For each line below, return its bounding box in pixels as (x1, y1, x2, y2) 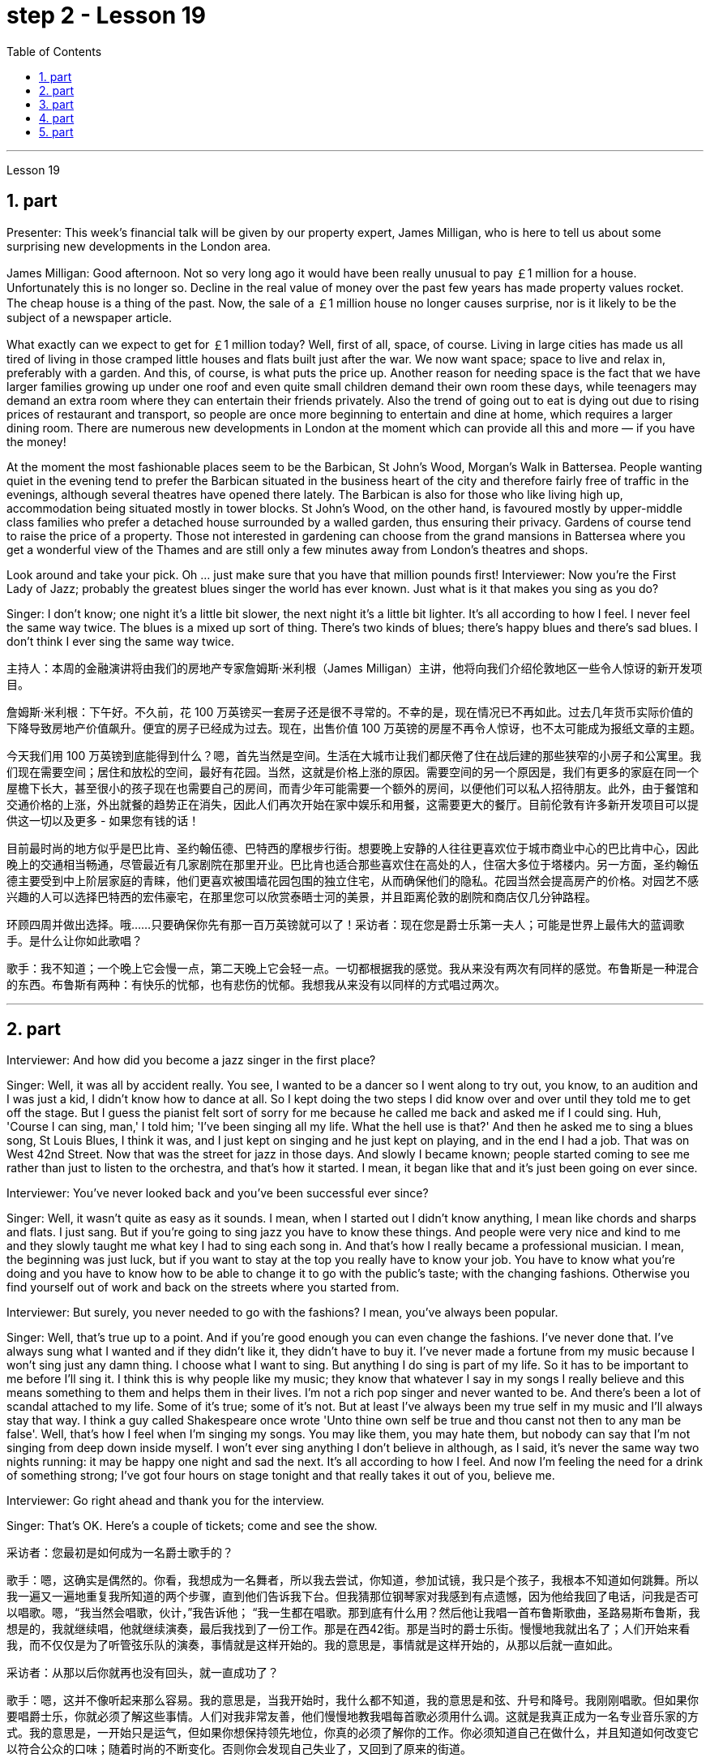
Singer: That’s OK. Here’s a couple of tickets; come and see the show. (6, 1519, 378, 1533)
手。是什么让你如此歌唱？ (6, 933, 143, 948)
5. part (39, 124, 74, 139)
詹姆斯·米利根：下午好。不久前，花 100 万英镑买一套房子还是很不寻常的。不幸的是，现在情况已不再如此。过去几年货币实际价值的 (6, 704, 694, 719)
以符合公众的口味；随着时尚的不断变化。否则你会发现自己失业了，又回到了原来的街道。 (6, 1742, 472, 1756)
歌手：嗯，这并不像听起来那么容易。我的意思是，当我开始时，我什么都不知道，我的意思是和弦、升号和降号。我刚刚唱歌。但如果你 (6, 1693, 699, 1708)
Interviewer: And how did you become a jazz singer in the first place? (6, 1053, 376, 1068)
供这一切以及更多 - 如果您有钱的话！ (6, 813, 200, 827)
